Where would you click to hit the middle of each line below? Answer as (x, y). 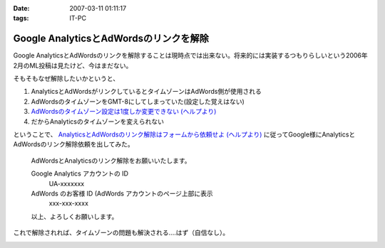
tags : (21, 18)
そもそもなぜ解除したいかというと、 (66, 79)
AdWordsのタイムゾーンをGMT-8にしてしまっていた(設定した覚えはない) (138, 101)
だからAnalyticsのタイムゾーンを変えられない (97, 122)
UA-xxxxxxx (67, 183)
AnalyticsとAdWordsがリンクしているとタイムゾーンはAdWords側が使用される (146, 92)
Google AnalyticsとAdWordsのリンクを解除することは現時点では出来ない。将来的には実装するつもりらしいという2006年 (191, 55)
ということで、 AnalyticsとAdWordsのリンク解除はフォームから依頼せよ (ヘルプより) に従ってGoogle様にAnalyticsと (184, 134)
